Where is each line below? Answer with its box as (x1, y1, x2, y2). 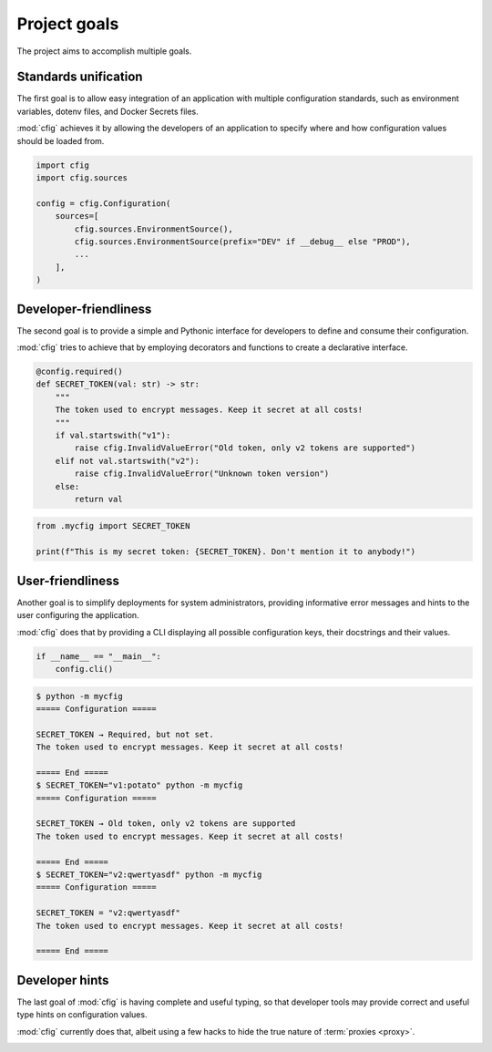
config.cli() (55, 664, 114, 674)
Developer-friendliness (16, 301, 152, 316)
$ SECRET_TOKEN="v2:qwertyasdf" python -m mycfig (36, 869, 262, 880)
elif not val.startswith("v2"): (55, 456, 200, 466)
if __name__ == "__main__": (36, 651, 161, 661)
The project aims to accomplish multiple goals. (16, 46, 192, 57)
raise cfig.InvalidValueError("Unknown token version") (74, 469, 330, 479)
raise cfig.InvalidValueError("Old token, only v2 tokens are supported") (74, 443, 416, 453)
